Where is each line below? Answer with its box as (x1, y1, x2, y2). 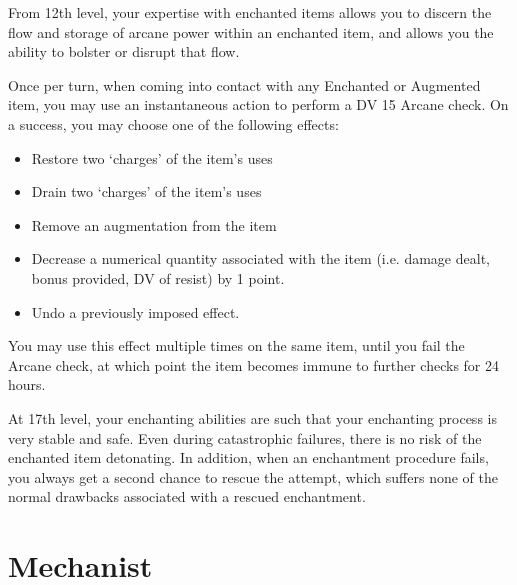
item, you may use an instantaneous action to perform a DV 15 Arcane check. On (8, 94, 509, 115)
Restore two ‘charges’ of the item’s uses (31, 147, 273, 168)
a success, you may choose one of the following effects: (8, 113, 339, 134)
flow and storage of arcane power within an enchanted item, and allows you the (8, 21, 494, 42)
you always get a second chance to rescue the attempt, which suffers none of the (8, 466, 498, 487)
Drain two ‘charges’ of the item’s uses (31, 181, 262, 202)
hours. (8, 374, 46, 395)
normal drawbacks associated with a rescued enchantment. (8, 486, 366, 507)
